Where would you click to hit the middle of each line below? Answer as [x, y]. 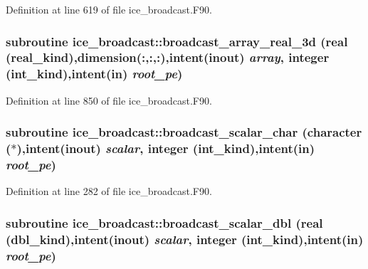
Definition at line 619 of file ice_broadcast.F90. [109, 9]
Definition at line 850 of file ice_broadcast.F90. [109, 100]
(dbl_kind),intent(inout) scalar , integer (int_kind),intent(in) [185, 239]
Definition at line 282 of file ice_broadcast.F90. [109, 191]
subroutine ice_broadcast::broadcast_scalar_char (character [184, 132]
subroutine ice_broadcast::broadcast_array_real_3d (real [177, 41]
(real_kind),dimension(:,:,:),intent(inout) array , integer [168, 57]
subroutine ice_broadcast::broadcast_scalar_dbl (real [164, 222]
